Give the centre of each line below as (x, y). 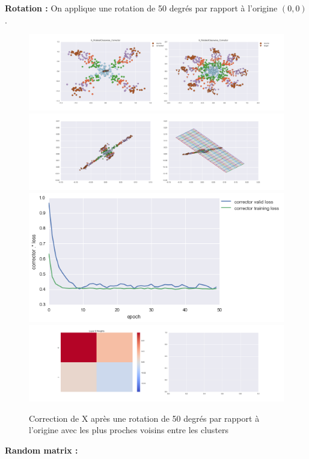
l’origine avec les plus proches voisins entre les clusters (129, 430)
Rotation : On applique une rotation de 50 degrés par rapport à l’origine (141, 8)
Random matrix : (41, 450)
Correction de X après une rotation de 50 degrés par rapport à (144, 418)
